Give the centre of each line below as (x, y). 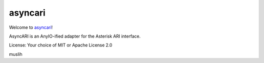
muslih (16, 54)
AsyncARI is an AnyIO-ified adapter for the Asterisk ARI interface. (75, 36)
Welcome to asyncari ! (31, 27)
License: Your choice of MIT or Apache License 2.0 (61, 45)
